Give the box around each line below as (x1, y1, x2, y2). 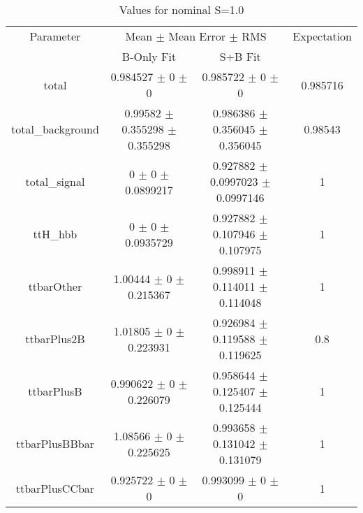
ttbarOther (28, 278, 82, 294)
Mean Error (168, 28, 226, 44)
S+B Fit (219, 48, 261, 64)
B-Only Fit (121, 48, 177, 64)
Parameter (29, 28, 81, 44)
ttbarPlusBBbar (15, 435, 94, 451)
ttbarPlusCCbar (15, 479, 95, 496)
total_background (11, 121, 99, 137)
